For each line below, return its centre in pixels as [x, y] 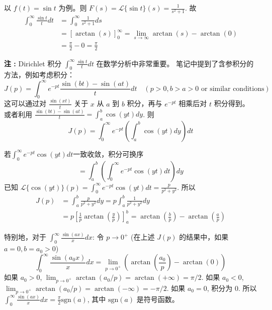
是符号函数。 [158, 299]
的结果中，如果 [204, 237]
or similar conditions [233, 89]
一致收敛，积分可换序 [108, 153]
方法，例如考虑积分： [39, 75]
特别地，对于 [25, 237]
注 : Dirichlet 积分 [33, 63]
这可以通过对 [25, 103]
